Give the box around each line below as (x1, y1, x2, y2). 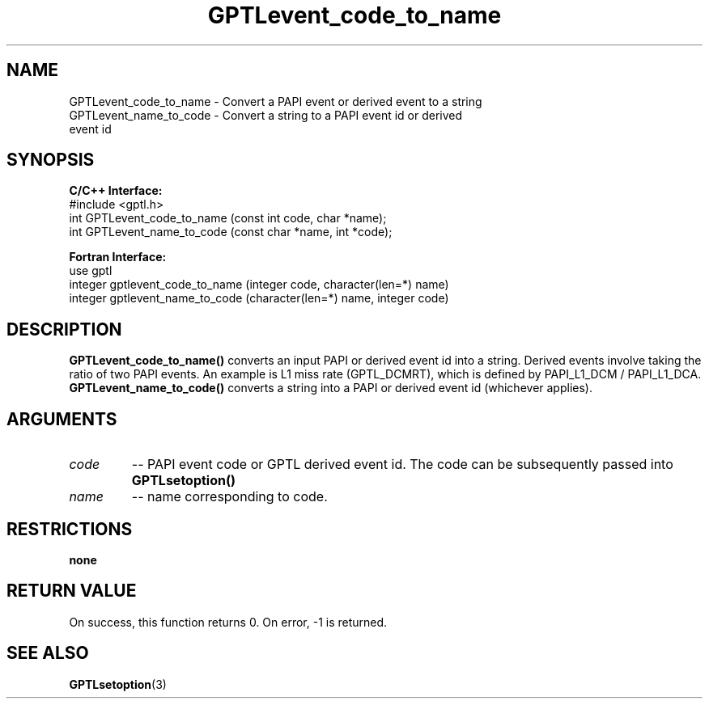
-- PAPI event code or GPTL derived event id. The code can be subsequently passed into (131, 456, 673, 473)
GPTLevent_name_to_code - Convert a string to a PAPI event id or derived (69, 108, 463, 122)
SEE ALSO (6, 643, 89, 664)
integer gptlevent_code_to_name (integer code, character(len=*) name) (69, 277, 449, 292)
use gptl (69, 264, 113, 278)
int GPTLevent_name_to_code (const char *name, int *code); (69, 225, 393, 239)
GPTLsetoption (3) (69, 677, 167, 691)
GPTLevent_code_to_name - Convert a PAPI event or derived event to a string (69, 94, 482, 108)
